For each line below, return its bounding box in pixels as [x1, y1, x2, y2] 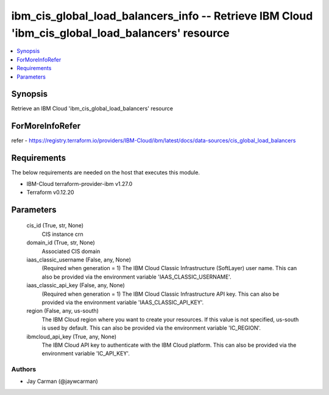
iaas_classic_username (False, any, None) [26, 256, 131, 263]
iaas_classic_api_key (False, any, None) [26, 282, 125, 289]
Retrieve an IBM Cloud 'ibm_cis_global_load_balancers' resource [11, 105, 174, 112]
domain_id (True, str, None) [26, 239, 96, 246]
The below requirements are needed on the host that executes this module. [11, 169, 200, 176]
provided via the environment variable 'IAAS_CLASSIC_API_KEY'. [41, 299, 204, 306]
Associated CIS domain [41, 247, 101, 255]
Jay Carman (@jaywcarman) [26, 378, 99, 385]
